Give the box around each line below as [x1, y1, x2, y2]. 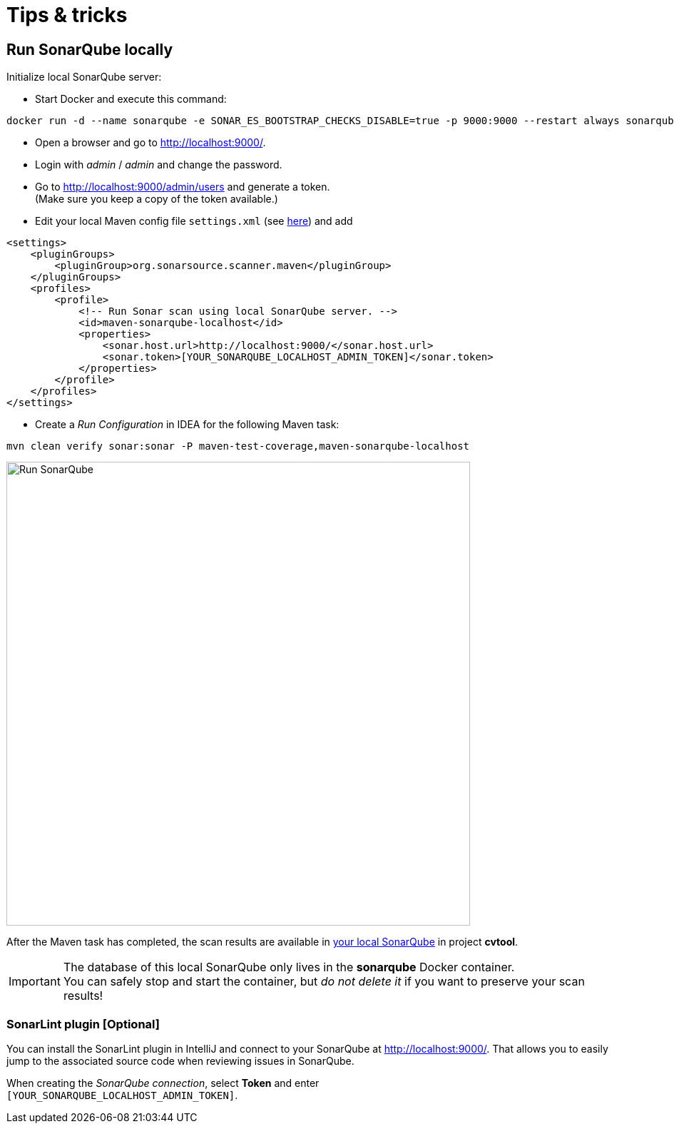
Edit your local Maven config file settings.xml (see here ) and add [35, 215, 353, 228]
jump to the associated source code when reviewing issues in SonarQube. [6, 1054, 354, 1067]
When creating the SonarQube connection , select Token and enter [6, 1076, 320, 1089]
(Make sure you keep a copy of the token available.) [35, 193, 278, 206]
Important [9, 974, 61, 989]
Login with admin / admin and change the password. [35, 158, 282, 171]
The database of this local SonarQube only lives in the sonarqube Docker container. [63, 960, 515, 975]
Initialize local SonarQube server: [6, 71, 162, 83]
